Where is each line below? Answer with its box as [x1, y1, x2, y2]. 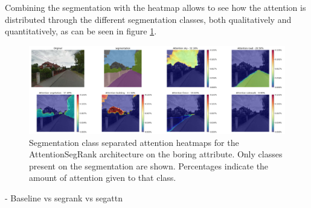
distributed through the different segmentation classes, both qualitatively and [5, 13, 292, 25]
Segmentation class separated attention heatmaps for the [29, 136, 239, 148]
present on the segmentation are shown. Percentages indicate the [29, 159, 269, 172]
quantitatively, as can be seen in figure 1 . [5, 25, 157, 37]
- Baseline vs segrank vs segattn [5, 191, 123, 204]
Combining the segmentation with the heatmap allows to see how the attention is [5, 1, 306, 13]
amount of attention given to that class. [29, 171, 176, 184]
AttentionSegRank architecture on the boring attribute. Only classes [29, 148, 283, 160]
